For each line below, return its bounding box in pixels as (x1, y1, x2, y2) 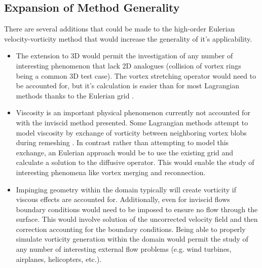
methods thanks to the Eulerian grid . (16, 90, 134, 100)
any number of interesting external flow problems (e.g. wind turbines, (16, 244, 232, 254)
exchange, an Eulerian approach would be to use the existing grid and (16, 147, 234, 157)
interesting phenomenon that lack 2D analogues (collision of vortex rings (16, 60, 241, 71)
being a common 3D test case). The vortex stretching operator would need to (16, 70, 256, 81)
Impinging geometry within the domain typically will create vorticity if (16, 184, 236, 194)
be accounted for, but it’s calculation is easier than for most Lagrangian (16, 80, 239, 91)
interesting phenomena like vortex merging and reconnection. (16, 166, 206, 177)
